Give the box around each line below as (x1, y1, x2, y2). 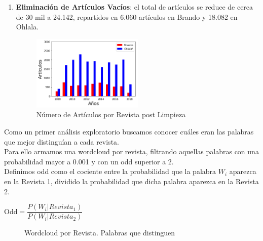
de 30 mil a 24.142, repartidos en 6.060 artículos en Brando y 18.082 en (16, 11, 238, 22)
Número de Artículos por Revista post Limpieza (36, 109, 186, 120)
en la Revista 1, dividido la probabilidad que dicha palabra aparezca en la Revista (4, 176, 259, 186)
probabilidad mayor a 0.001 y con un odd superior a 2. (4, 156, 174, 166)
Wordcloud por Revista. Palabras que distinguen (24, 227, 175, 238)
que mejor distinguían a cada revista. (4, 136, 119, 147)
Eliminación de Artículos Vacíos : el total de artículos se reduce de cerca (16, 2, 253, 12)
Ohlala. (16, 21, 39, 32)
